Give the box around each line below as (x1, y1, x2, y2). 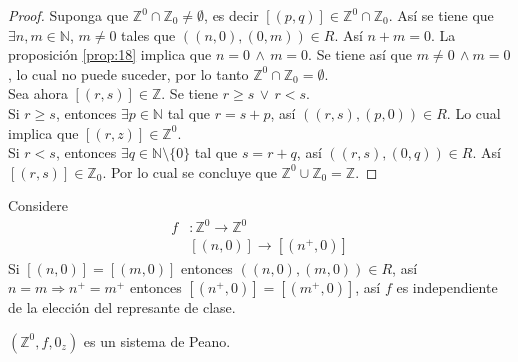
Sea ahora (8, 83, 68, 104)
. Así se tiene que (388, 5, 494, 25)
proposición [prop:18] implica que (8, 44, 212, 65)
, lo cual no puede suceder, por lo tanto (8, 63, 249, 84)
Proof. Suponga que (8, 5, 129, 25)
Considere (8, 195, 69, 216)
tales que (121, 24, 176, 45)
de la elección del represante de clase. (8, 297, 236, 318)
